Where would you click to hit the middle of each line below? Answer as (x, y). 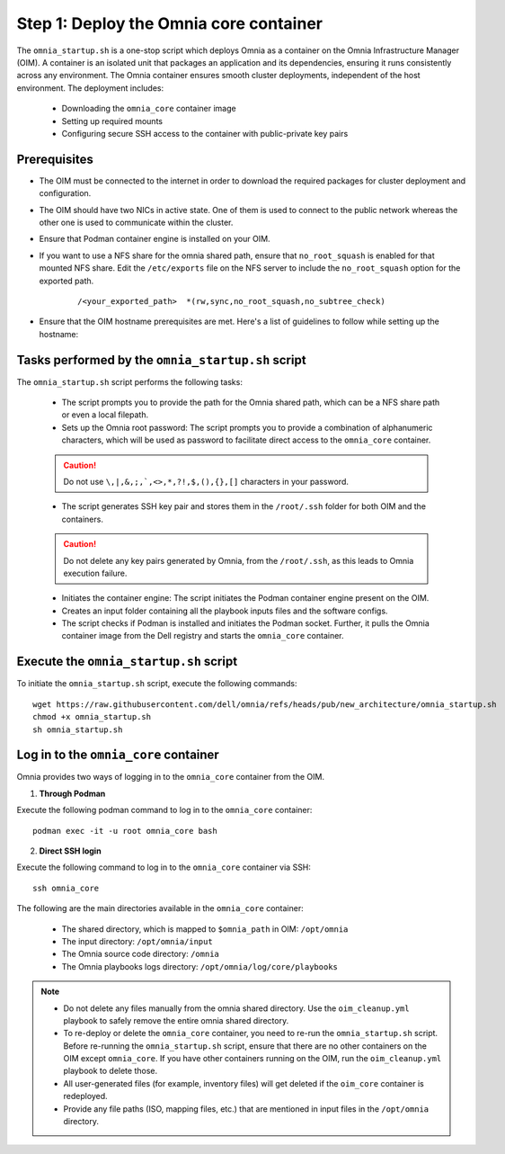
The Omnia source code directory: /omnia (141, 954)
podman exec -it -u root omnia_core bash (125, 831)
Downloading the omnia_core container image (149, 109)
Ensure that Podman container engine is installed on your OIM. (155, 239)
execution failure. (95, 573)
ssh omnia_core (66, 888)
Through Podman (72, 793)
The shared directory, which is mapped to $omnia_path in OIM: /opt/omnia (205, 929)
